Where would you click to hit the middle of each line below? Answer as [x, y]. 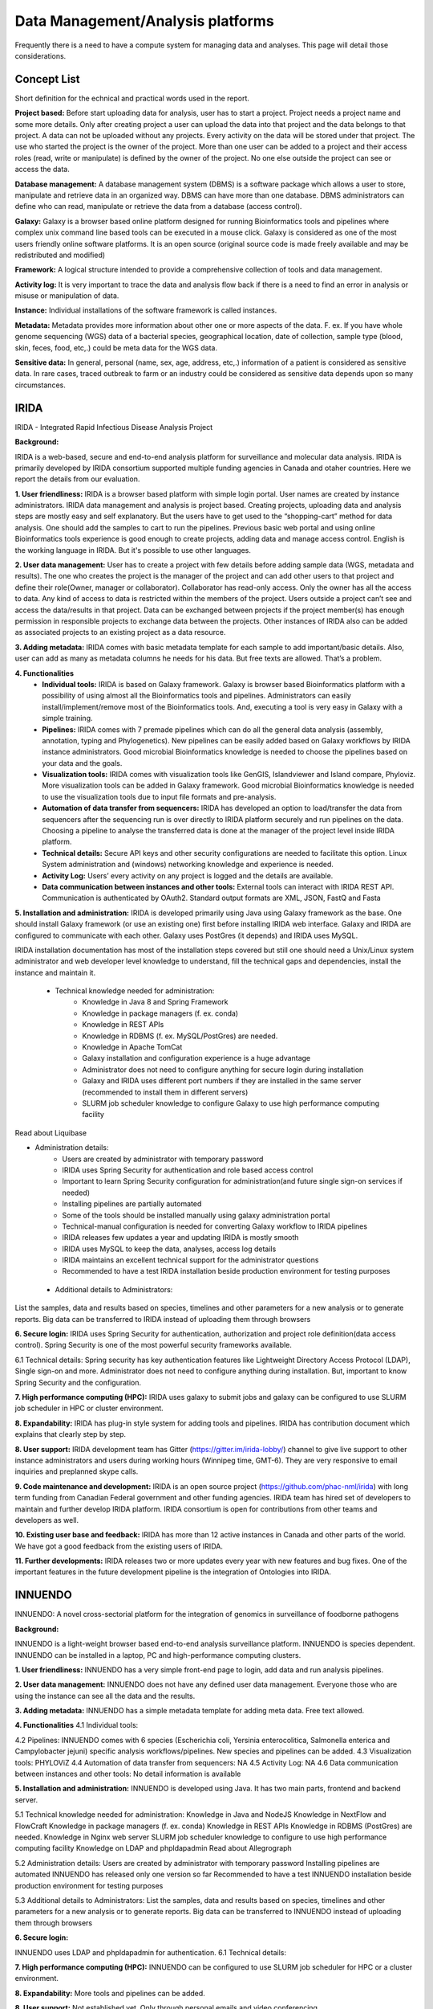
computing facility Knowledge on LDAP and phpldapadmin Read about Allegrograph [153, 1848]
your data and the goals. [82, 763]
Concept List [47, 79]
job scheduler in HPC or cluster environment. [89, 1408]
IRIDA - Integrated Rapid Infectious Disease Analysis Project [114, 427]
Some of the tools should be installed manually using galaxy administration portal [196, 1215]
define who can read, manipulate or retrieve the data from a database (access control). [158, 207]
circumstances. [40, 385]
